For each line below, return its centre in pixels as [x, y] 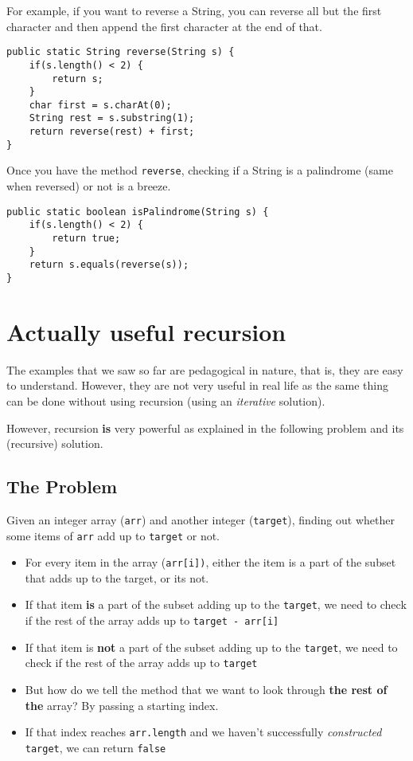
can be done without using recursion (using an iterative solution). [166, 400]
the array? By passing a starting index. [122, 705]
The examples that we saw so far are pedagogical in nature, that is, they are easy [205, 369]
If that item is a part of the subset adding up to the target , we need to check [216, 604]
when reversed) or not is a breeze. [89, 186]
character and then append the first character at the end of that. [164, 26]
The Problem [62, 486]
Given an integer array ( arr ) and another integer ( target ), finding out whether [201, 519]
